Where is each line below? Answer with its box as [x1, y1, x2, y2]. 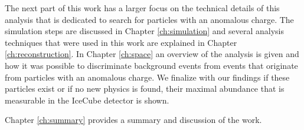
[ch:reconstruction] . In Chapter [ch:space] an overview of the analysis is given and [5, 48, 299, 60]
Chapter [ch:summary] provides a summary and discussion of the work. [5, 114, 262, 126]
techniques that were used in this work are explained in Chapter [5, 36, 237, 48]
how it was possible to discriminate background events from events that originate [5, 59, 298, 71]
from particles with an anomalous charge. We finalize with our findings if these [5, 71, 290, 83]
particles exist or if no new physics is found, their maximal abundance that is [5, 82, 285, 95]
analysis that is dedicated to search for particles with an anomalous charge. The [5, 13, 294, 25]
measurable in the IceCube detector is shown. [5, 94, 169, 106]
